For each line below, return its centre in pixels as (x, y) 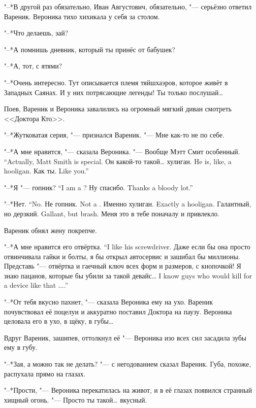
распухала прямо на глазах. (45, 373)
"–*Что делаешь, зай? (36, 33)
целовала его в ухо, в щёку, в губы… (59, 321)
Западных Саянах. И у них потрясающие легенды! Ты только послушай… (114, 92)
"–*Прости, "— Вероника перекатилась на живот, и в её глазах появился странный (128, 390)
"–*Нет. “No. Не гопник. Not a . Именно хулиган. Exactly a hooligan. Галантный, (128, 204)
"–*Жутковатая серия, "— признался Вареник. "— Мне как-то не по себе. (114, 135)
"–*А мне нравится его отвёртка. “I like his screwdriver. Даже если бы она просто (127, 247)
